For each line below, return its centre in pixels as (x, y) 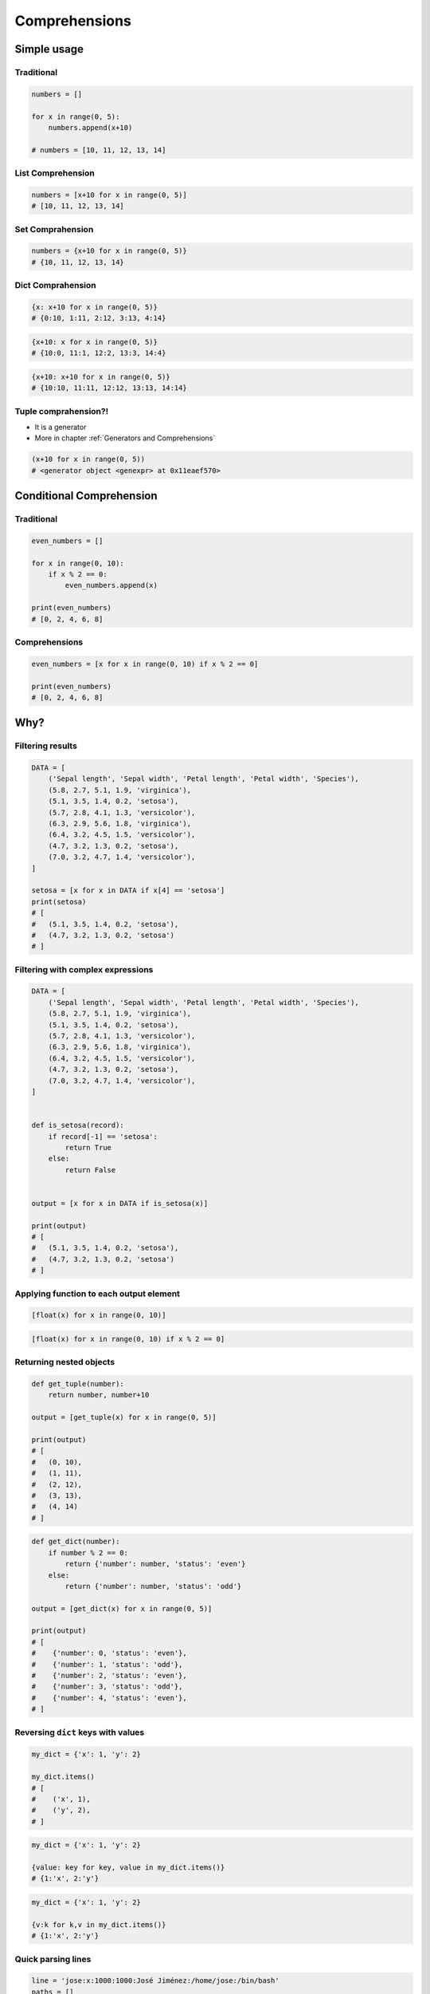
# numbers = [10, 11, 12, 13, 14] (99, 150)
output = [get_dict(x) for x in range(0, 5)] (122, 1608)
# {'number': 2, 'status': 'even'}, (109, 1676)
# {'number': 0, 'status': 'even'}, (109, 1653)
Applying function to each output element (98, 1294)
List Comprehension (55, 173)
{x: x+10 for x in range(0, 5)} (95, 307)
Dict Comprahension (55, 286)
